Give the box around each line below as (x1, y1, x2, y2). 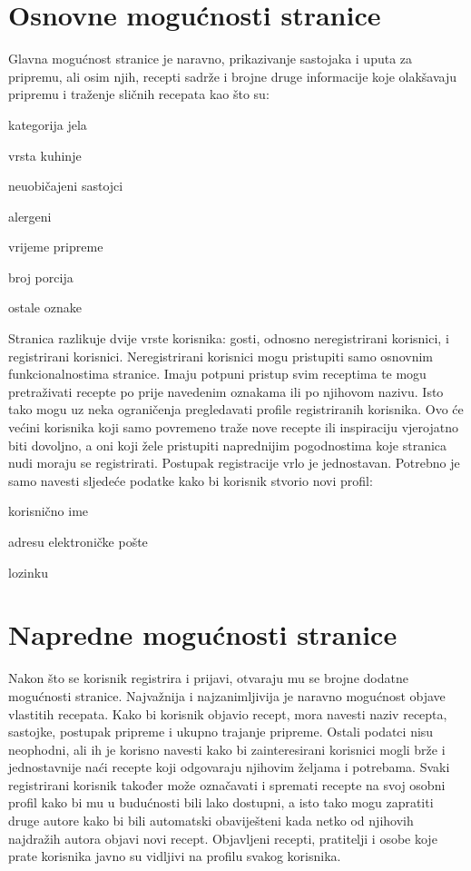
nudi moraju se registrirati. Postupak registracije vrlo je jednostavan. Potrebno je (8, 453, 460, 472)
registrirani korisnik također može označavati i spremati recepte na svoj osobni (8, 775, 446, 794)
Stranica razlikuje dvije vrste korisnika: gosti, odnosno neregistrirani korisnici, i (8, 329, 449, 348)
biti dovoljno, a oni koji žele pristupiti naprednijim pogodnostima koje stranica (8, 435, 447, 454)
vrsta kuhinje (8, 145, 82, 164)
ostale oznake (8, 298, 82, 317)
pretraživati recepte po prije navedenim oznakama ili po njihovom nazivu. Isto (8, 381, 444, 401)
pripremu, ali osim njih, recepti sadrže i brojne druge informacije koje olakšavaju (8, 66, 457, 85)
